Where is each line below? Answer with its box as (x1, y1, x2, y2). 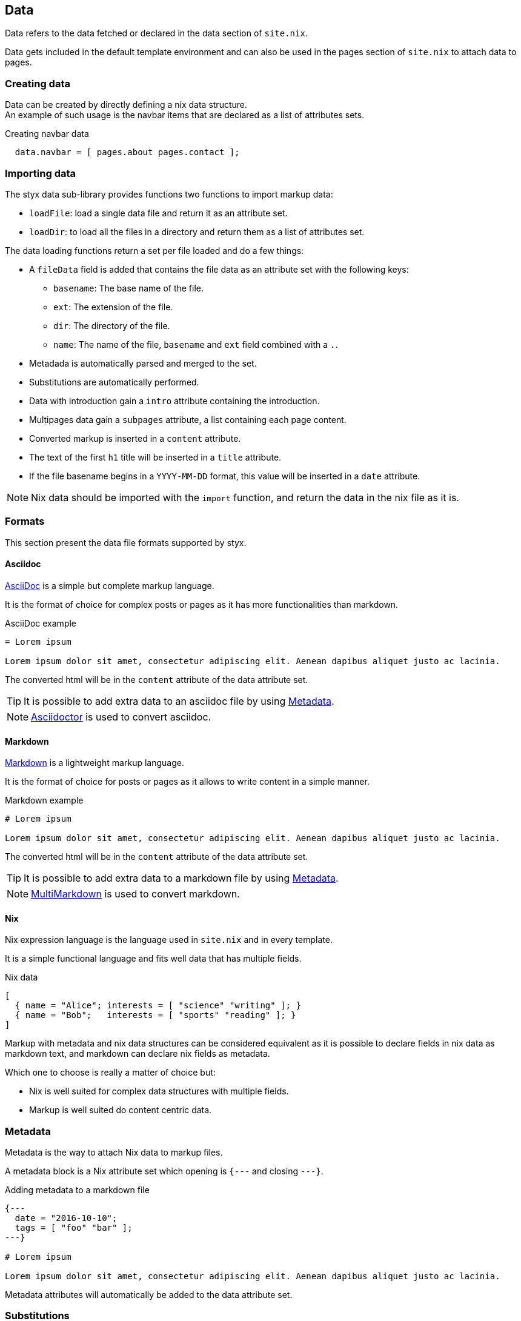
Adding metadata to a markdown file (5, 1185, 150, 1196)
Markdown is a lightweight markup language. (5, 757, 184, 768)
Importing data (5, 167, 76, 179)
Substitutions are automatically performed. (29, 376, 199, 387)
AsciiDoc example (5, 617, 77, 628)
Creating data (5, 77, 70, 90)
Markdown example (5, 795, 84, 806)
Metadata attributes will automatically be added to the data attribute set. (5, 1289, 293, 1300)
